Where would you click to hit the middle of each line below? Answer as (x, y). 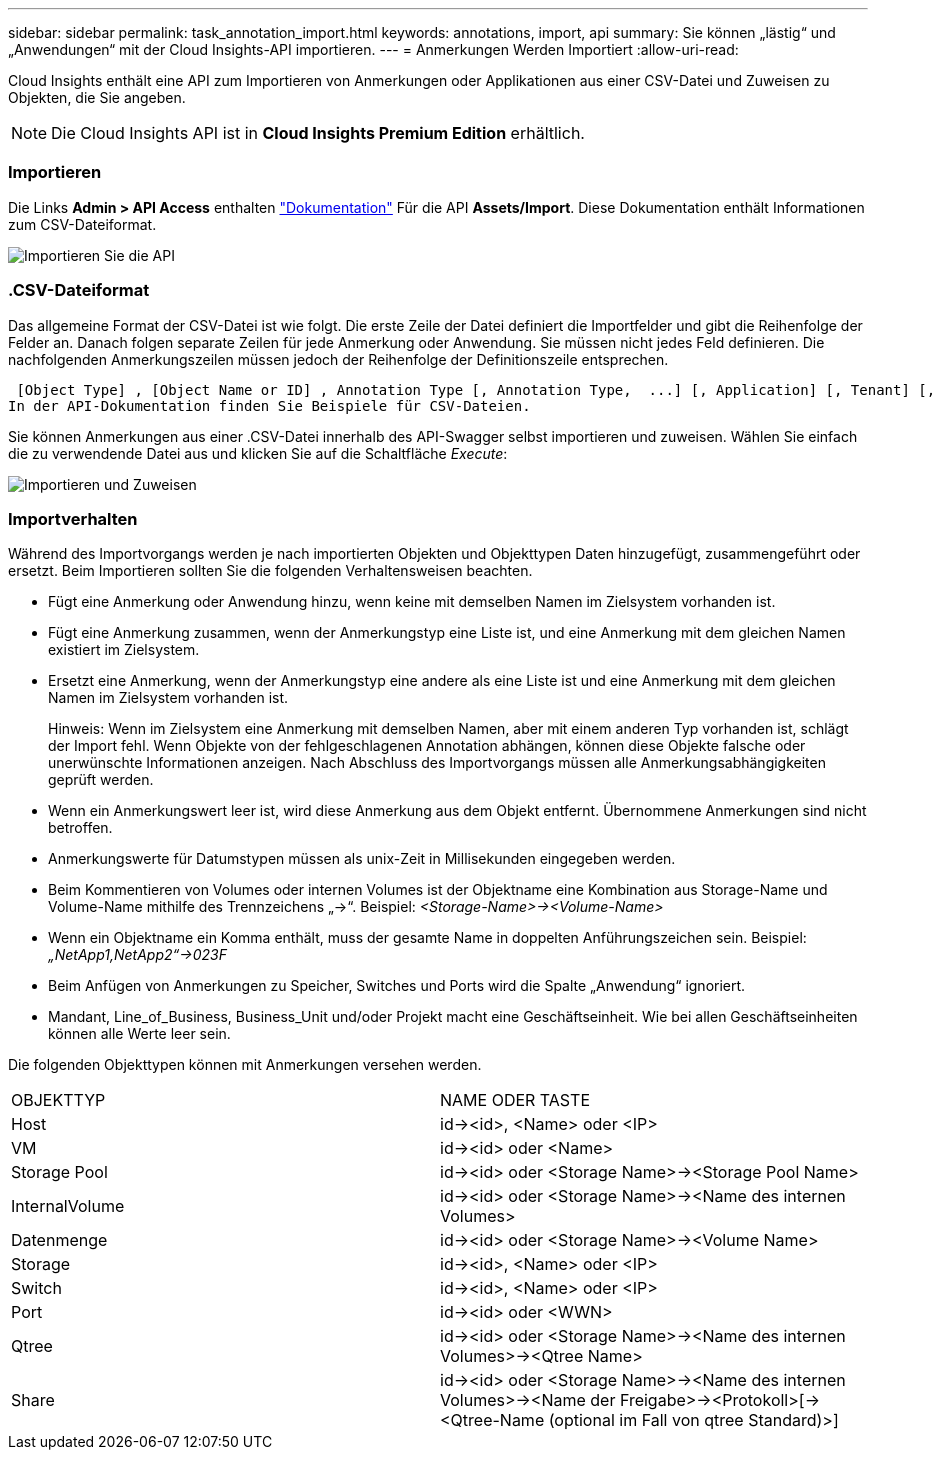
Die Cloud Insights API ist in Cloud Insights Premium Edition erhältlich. (318, 133)
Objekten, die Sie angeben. (97, 97)
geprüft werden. (101, 780)
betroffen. (80, 828)
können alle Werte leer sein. (139, 1034)
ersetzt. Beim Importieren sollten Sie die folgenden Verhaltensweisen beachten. (270, 571)
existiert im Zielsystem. (124, 650)
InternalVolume (68, 1206)
